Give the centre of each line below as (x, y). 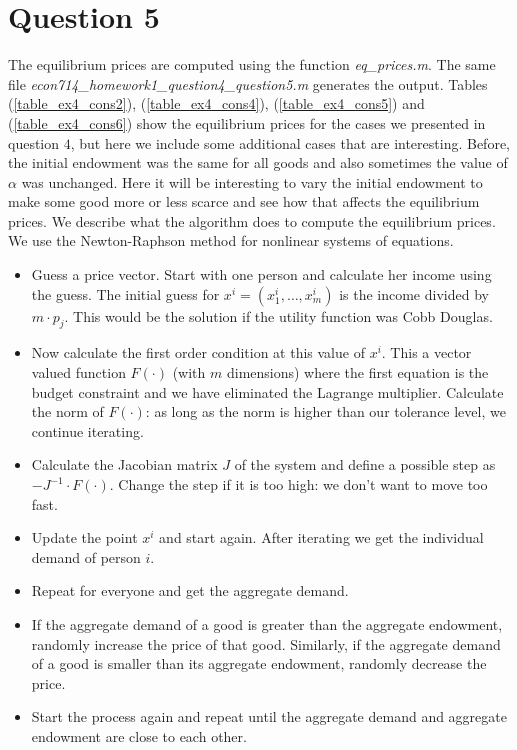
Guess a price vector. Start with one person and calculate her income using (261, 274)
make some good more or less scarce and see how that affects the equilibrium (244, 201)
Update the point (84, 537)
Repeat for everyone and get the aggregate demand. (190, 590)
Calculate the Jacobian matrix (124, 464)
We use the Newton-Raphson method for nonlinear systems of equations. (231, 240)
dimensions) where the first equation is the (357, 372)
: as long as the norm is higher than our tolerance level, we (325, 411)
